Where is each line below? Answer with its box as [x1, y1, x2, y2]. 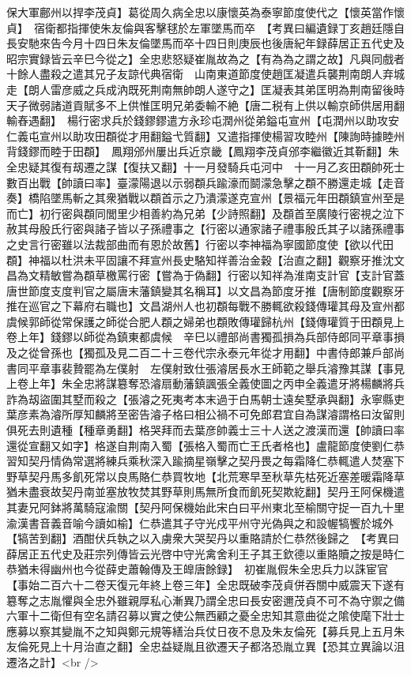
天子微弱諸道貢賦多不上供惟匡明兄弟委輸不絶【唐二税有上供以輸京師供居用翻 [6, 96, 405, 113]
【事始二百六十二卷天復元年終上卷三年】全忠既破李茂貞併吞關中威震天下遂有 [6, 576, 405, 592]
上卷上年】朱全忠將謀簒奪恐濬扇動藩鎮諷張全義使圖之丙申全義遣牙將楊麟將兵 [6, 375, 405, 392]
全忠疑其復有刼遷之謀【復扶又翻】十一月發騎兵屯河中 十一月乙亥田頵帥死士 [6, 158, 405, 175]
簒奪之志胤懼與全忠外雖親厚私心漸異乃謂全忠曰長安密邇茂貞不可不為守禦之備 [6, 591, 405, 608]
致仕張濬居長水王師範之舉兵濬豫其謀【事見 [183, 359, 405, 376]
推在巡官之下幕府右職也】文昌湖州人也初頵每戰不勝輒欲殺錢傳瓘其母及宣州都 [6, 298, 405, 314]
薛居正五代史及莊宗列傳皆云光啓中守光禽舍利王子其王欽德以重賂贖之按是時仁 [6, 545, 405, 561]
